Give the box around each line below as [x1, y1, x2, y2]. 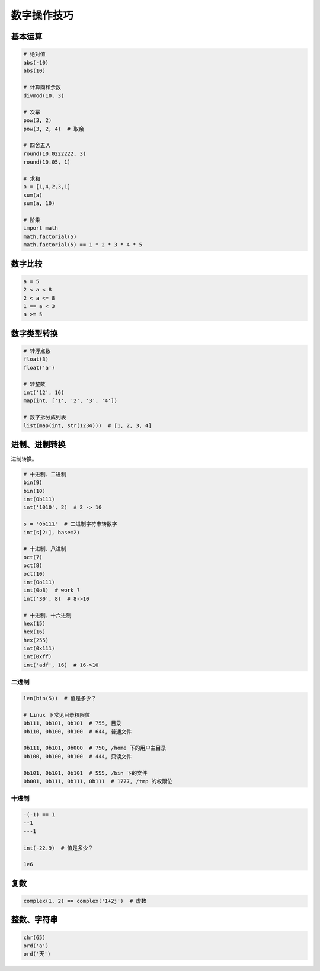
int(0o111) [23, 578, 55, 585]
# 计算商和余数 [23, 84, 62, 91]
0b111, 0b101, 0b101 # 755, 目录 [23, 720, 121, 727]
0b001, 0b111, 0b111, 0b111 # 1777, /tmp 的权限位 [23, 778, 173, 784]
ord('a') [23, 942, 49, 949]
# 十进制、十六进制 [23, 612, 72, 619]
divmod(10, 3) [23, 92, 65, 99]
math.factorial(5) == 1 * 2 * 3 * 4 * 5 [23, 242, 142, 248]
